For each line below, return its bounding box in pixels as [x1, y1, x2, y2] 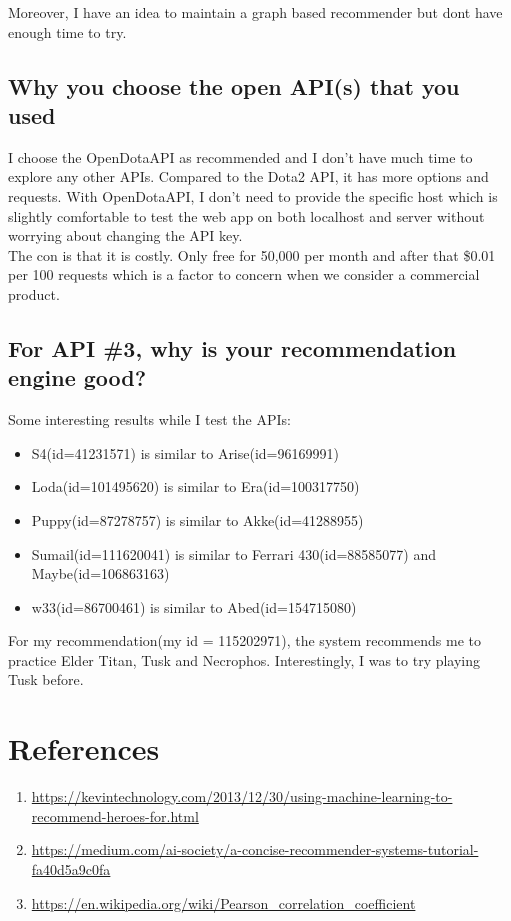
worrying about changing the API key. [8, 225, 243, 246]
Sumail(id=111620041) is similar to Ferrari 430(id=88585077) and [31, 543, 437, 564]
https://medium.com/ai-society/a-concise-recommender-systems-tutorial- [31, 839, 479, 860]
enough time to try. [8, 21, 127, 42]
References [8, 728, 160, 769]
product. [8, 283, 60, 304]
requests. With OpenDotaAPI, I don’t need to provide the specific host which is [8, 185, 498, 206]
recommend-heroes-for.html [31, 805, 199, 826]
